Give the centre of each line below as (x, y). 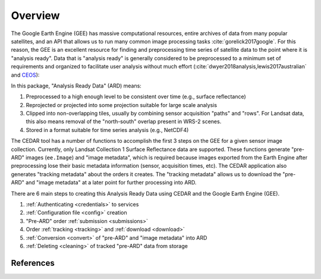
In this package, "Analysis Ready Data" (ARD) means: (76, 86)
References (33, 263)
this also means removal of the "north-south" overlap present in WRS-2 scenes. (124, 121)
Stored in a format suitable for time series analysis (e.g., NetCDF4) (107, 130)
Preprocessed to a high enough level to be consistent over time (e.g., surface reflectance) (136, 97)
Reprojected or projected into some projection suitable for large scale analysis (121, 105)
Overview (35, 15)
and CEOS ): (25, 75)
